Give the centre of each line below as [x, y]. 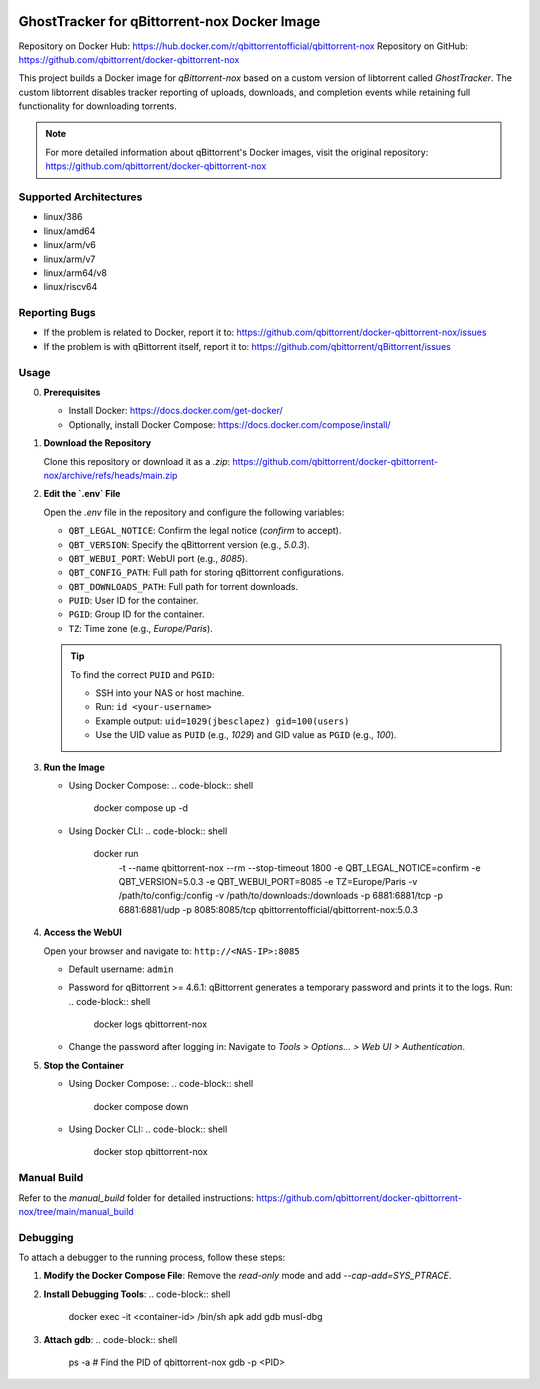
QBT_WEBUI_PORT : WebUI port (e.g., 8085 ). [158, 558]
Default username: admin [121, 969]
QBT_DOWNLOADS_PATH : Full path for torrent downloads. [183, 586]
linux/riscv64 [70, 287]
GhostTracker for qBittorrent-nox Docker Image [169, 21]
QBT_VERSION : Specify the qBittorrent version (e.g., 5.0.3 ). [189, 544]
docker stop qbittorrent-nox [151, 1152]
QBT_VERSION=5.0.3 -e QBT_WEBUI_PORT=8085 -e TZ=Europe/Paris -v [268, 881]
